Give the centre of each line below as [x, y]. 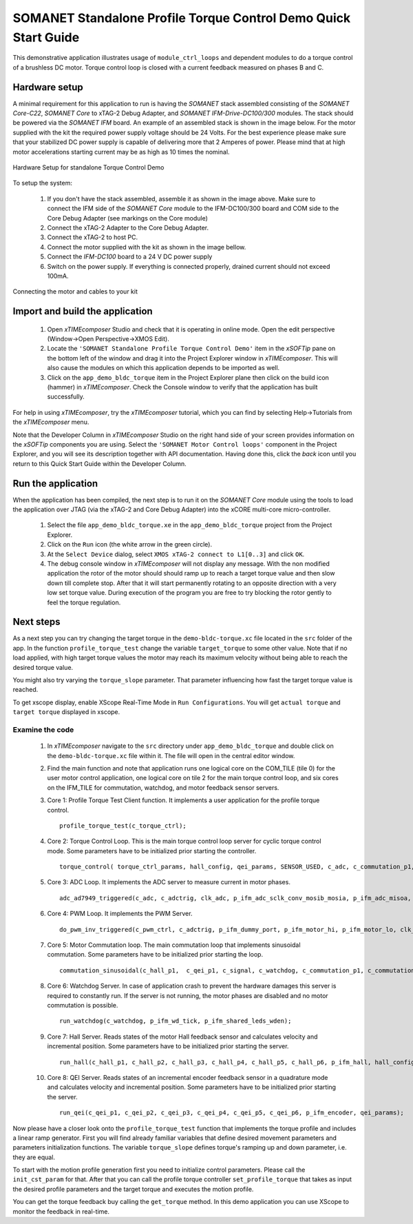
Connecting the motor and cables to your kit [75, 292]
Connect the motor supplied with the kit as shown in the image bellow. [147, 247]
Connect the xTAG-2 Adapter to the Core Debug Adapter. [128, 227]
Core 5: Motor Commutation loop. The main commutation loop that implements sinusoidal [174, 945]
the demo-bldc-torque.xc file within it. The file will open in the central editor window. [171, 755]
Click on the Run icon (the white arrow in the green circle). [130, 544]
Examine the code [43, 729]
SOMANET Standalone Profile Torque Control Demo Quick [182, 18]
